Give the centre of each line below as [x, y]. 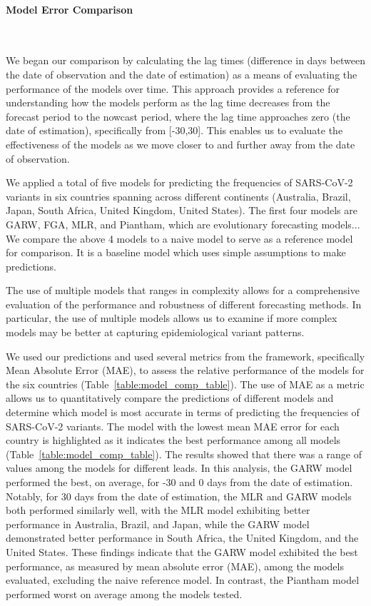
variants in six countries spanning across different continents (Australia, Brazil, [178, 196]
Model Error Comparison [70, 9]
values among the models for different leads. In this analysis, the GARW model [179, 468]
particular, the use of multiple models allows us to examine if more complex [172, 318]
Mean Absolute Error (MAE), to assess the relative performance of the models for [185, 370]
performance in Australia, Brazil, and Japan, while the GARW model [158, 524]
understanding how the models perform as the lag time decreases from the [168, 102]
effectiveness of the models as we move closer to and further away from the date [181, 144]
